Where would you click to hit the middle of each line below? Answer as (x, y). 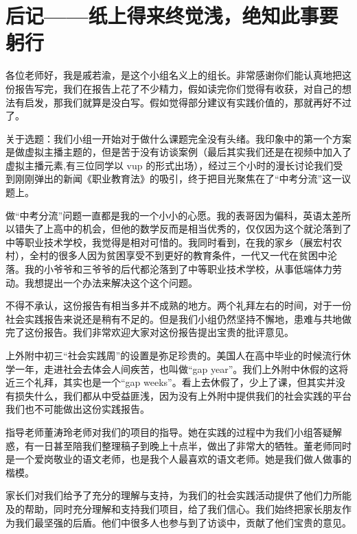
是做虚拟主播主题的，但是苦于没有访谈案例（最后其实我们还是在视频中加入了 (178, 152)
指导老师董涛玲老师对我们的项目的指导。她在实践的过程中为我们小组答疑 (169, 432)
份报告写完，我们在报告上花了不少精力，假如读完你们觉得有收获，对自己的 (174, 88)
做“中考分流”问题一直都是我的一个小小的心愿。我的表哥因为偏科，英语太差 (174, 215)
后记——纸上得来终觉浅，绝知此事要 (172, 15)
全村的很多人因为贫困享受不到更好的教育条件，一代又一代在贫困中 (178, 255)
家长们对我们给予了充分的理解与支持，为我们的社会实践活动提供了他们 (164, 495)
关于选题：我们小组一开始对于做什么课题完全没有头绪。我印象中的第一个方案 (178, 138)
